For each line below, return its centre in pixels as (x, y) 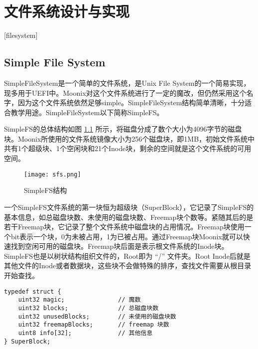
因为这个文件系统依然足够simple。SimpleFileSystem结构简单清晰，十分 (131, 102)
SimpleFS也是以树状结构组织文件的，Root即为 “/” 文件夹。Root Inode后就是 (127, 256)
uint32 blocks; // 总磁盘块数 (88, 308)
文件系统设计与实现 (67, 11)
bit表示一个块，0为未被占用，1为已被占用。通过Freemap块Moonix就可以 (127, 236)
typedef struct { (33, 291)
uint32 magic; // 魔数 (79, 300)
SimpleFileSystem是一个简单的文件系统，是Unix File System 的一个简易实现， (127, 83)
